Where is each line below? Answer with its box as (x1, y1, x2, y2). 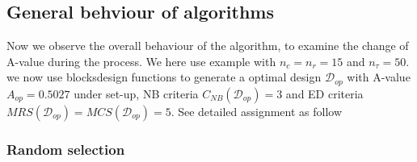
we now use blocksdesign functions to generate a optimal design (6, 69, 322, 85)
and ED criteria (285, 85, 364, 102)
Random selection (6, 139, 125, 159)
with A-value (347, 69, 411, 85)
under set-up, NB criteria (74, 85, 199, 102)
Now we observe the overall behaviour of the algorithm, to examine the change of (6, 37, 409, 54)
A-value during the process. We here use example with (6, 52, 276, 69)
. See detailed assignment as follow (171, 102, 343, 119)
